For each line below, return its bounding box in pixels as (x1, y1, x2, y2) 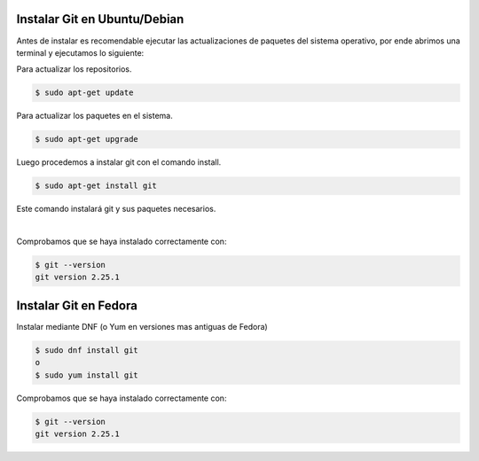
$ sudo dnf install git (35, 345, 139, 355)
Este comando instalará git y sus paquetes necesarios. (16, 204, 216, 215)
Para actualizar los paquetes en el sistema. (16, 111, 173, 121)
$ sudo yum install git (35, 370, 139, 380)
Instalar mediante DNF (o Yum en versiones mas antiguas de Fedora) (16, 321, 268, 332)
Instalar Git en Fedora (16, 298, 137, 313)
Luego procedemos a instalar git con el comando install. (16, 157, 222, 168)
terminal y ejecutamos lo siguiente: (16, 47, 145, 58)
